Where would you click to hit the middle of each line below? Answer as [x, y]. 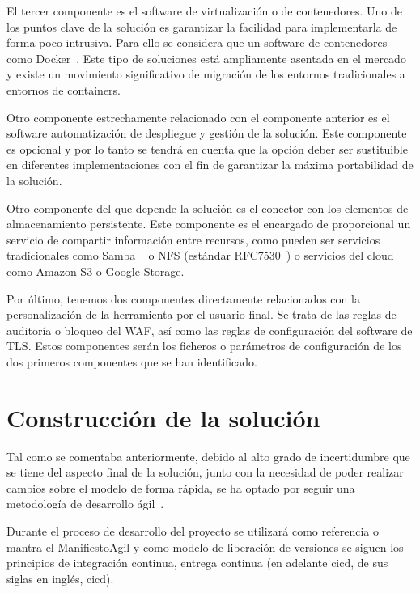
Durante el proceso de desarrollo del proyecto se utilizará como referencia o [193, 530]
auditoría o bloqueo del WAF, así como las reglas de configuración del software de [210, 330]
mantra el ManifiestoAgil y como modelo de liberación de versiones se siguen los [205, 546]
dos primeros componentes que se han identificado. [132, 361]
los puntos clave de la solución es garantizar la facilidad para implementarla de [202, 26]
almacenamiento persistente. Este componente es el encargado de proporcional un [209, 224]
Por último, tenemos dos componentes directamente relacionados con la [183, 298]
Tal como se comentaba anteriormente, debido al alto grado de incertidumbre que [208, 456]
